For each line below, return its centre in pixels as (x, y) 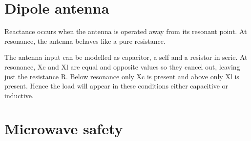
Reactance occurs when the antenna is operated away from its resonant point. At (126, 31)
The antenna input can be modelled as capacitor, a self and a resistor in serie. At (126, 57)
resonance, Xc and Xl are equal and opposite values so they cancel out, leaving (122, 66)
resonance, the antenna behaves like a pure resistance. (85, 41)
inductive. (19, 95)
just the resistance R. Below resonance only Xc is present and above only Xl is (122, 76)
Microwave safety (64, 129)
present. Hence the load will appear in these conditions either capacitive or (116, 86)
